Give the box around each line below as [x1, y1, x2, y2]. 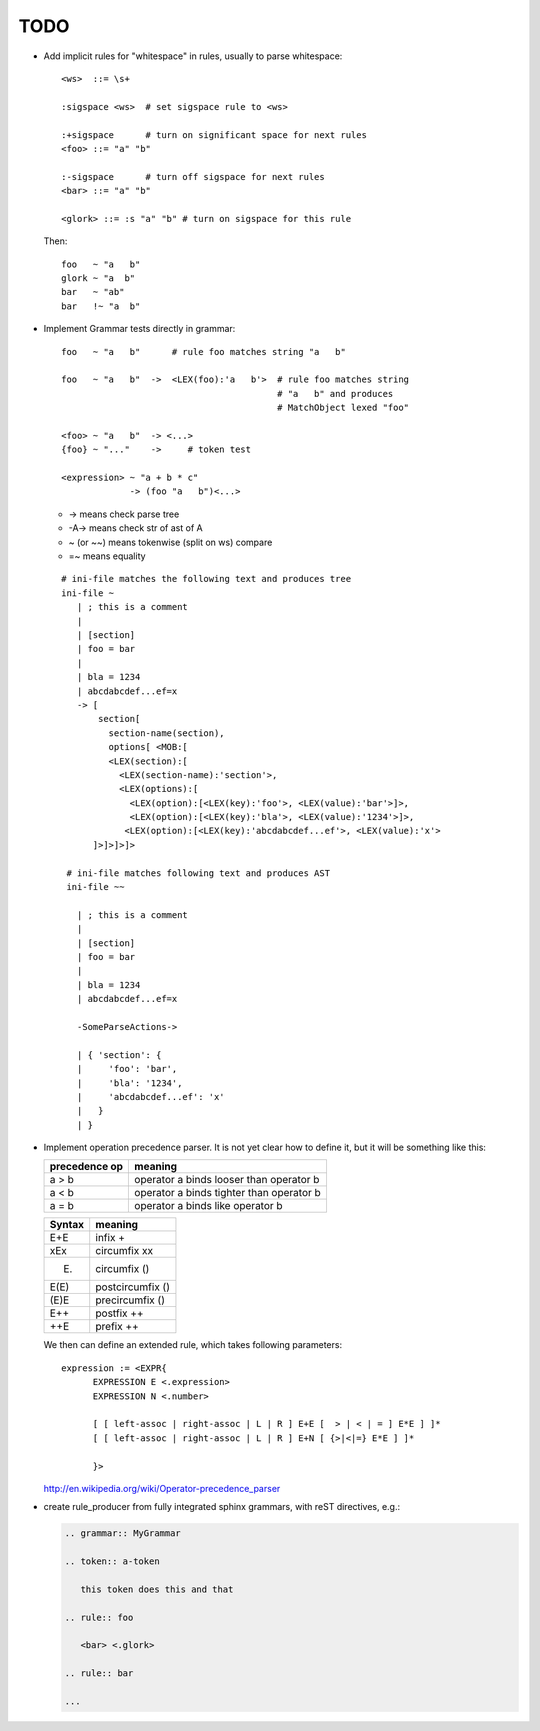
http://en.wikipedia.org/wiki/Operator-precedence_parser [43, 1482, 281, 1494]
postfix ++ [95, 1306, 144, 1320]
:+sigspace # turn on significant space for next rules [61, 129, 367, 140]
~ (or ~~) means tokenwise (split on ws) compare [68, 536, 273, 548]
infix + [95, 1231, 125, 1245]
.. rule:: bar [64, 1668, 134, 1679]
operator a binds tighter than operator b [134, 1186, 322, 1200]
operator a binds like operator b [134, 1199, 284, 1213]
